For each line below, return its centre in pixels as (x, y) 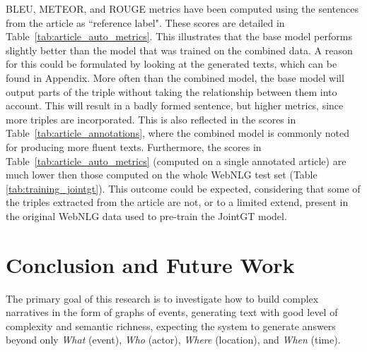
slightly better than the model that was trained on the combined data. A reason (179, 50)
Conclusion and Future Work (150, 264)
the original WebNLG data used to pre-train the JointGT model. (146, 216)
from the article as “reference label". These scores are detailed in (145, 22)
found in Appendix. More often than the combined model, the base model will (175, 77)
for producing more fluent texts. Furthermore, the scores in (134, 146)
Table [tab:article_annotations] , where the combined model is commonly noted (177, 133)
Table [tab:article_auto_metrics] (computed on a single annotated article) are (176, 160)
